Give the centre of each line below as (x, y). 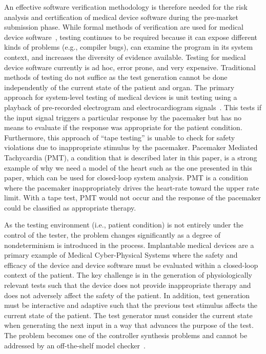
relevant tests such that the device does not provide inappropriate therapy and (128, 285)
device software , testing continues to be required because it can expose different (131, 37)
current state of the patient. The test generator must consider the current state (128, 315)
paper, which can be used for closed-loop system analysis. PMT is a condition (126, 178)
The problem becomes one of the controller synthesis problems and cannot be (126, 335)
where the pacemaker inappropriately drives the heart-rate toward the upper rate (132, 187)
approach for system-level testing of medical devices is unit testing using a (121, 97)
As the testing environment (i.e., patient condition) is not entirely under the (124, 225)
